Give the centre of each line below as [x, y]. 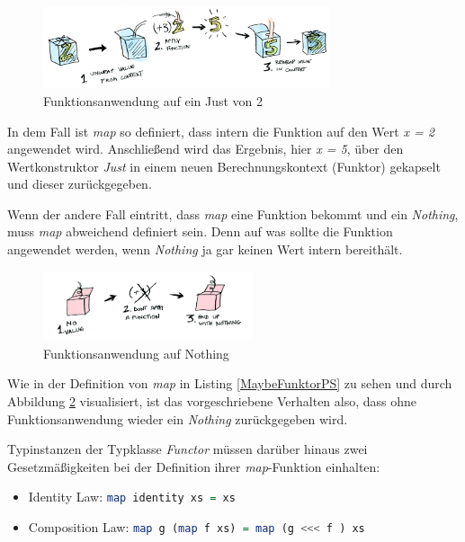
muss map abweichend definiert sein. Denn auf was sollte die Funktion [200, 231]
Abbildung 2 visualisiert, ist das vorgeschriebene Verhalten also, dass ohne [212, 400]
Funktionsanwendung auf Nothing [136, 353]
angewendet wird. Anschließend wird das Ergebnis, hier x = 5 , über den [206, 149]
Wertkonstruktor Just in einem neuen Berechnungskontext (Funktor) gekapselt [224, 166]
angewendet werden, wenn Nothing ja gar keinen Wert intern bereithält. [205, 249]
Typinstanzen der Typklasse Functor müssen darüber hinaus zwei [188, 449]
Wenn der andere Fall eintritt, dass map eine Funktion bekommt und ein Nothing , [233, 213]
